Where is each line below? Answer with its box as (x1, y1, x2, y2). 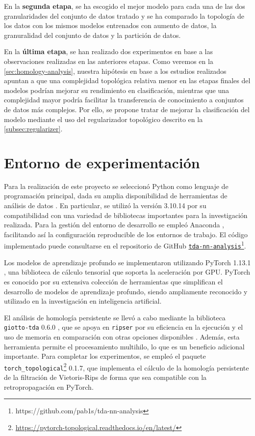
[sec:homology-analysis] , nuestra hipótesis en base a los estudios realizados (4, 65, 227, 76)
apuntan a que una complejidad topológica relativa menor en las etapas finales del (4, 75, 251, 86)
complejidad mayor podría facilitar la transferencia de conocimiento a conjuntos (4, 94, 244, 105)
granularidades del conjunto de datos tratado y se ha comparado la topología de (4, 10, 245, 21)
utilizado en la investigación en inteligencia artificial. (4, 296, 162, 306)
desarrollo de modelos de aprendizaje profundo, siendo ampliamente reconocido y (4, 286, 248, 296)
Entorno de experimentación (4, 152, 200, 172)
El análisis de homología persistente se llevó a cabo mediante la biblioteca (4, 312, 226, 322)
